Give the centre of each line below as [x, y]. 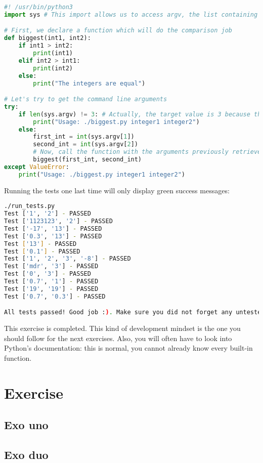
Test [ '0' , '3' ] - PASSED [48, 274]
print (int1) [53, 53]
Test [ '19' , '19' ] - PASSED [51, 289]
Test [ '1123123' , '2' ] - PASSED [58, 221]
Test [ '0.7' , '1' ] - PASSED [51, 282]
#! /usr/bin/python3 [39, 7]
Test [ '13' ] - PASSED [40, 244]
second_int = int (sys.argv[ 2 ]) [85, 144]
